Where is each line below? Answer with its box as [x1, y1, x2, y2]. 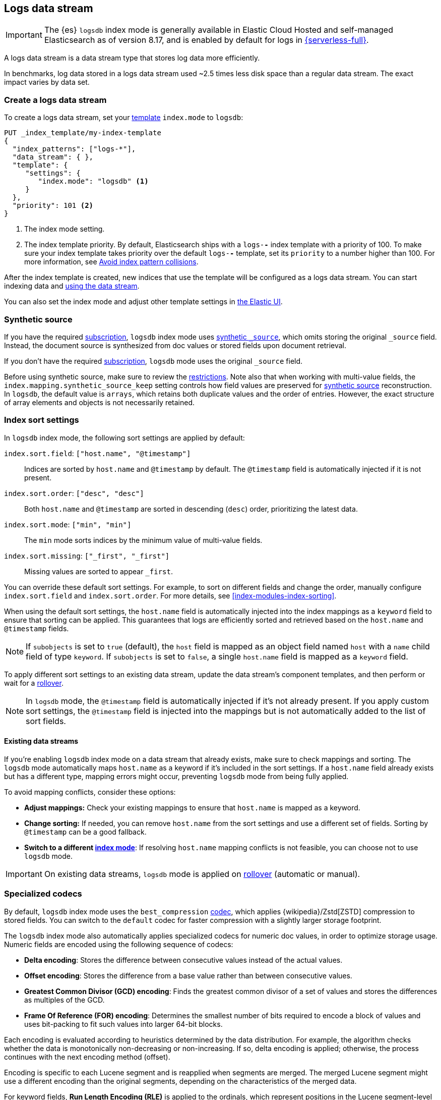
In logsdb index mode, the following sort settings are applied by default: [4, 433, 245, 442]
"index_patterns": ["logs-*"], [12, 145, 136, 153]
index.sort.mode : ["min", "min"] [4, 520, 132, 529]
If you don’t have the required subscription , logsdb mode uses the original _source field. [4, 356, 303, 365]
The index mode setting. [24, 225, 105, 234]
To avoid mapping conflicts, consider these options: [4, 787, 176, 796]
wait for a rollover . [4, 678, 64, 687]
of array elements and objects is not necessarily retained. [4, 398, 195, 407]
